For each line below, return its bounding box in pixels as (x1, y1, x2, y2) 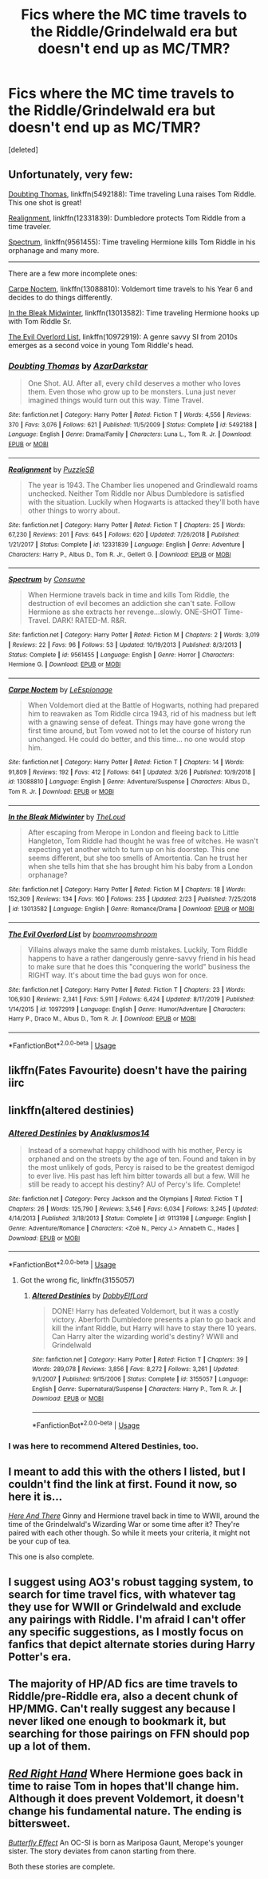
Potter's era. (8, 1650, 72, 1663)
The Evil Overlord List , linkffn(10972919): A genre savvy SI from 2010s (8, 331, 238, 341)
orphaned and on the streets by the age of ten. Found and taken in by (27, 1154, 257, 1163)
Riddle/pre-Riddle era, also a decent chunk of (8, 1690, 238, 1703)
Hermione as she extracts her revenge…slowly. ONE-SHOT (27, 607, 222, 616)
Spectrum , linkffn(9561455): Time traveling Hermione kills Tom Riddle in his (8, 237, 256, 247)
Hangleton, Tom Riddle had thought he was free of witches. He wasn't (27, 836, 259, 846)
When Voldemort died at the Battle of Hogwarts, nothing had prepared (27, 700, 259, 710)
